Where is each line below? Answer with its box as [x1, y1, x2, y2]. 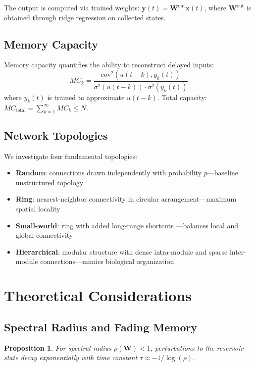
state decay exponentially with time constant [4, 352, 138, 363]
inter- [229, 246, 247, 257]
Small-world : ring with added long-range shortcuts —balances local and [15, 220, 239, 230]
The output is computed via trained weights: [4, 2, 140, 12]
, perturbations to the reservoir [150, 342, 244, 353]
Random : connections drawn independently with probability [15, 167, 202, 178]
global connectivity [15, 230, 73, 240]
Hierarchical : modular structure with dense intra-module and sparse [15, 246, 228, 257]
